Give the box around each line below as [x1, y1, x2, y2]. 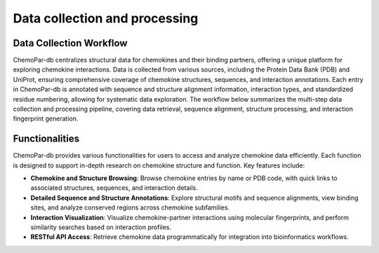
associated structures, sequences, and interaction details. [30, 184, 198, 192]
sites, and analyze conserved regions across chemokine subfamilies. [30, 203, 230, 212]
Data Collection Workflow [13, 37, 128, 49]
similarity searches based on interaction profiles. [30, 223, 172, 231]
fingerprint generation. [13, 114, 79, 123]
